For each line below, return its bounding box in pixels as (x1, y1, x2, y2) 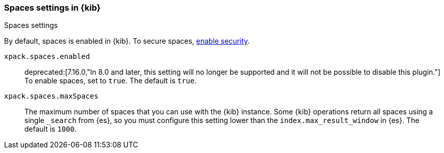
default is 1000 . (24, 125, 77, 134)
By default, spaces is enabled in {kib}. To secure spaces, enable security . (4, 37, 250, 46)
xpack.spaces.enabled (4, 52, 90, 61)
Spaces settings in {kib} (4, 3, 101, 13)
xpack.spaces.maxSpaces (4, 92, 99, 101)
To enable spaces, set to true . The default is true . (24, 76, 197, 85)
